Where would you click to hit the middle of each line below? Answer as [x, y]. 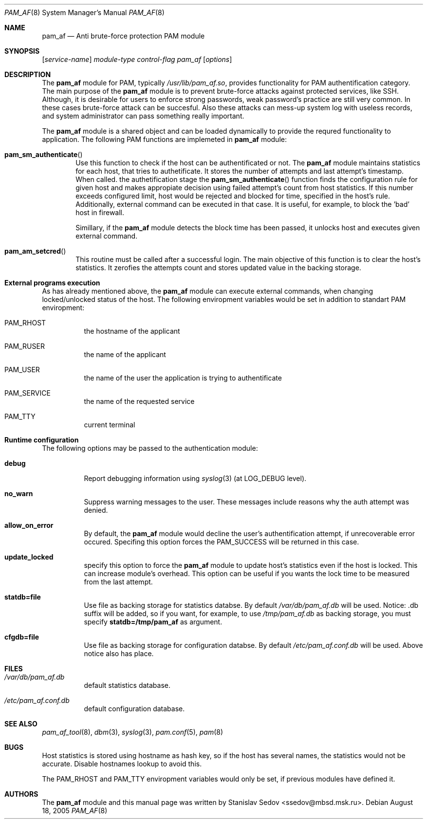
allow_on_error [29, 525]
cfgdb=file [22, 637]
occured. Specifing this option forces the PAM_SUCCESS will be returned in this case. [222, 542]
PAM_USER [22, 370]
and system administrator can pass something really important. [143, 116]
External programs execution [52, 283]
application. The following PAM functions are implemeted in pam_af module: [164, 139]
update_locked [29, 557]
